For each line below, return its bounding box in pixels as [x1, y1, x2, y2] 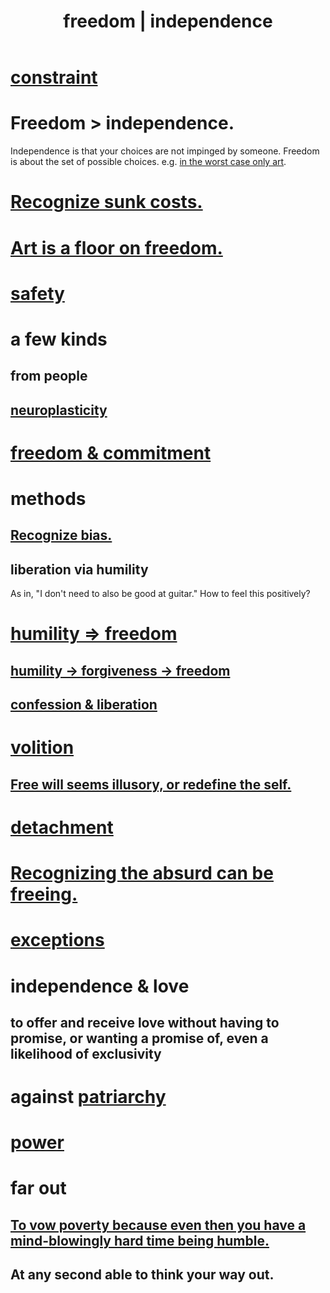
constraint [10, 66, 98, 89]
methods [10, 488, 87, 510]
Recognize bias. [10, 527, 113, 544]
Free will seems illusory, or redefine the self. [10, 776, 292, 793]
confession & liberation [10, 696, 158, 714]
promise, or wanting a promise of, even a [10, 1030, 269, 1047]
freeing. [10, 883, 78, 906]
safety [10, 282, 65, 305]
